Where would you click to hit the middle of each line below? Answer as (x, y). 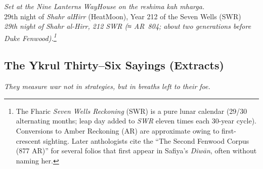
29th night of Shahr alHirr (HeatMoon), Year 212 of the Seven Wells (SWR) (123, 16)
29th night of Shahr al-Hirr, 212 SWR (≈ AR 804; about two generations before (128, 26)
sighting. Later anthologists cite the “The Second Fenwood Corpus (146, 140)
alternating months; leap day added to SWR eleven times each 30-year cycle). (136, 121)
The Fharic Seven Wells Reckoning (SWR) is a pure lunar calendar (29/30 (131, 111)
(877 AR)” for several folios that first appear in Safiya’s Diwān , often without (136, 151)
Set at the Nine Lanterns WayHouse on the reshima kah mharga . (104, 6)
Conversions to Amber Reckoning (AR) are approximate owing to (118, 131)
